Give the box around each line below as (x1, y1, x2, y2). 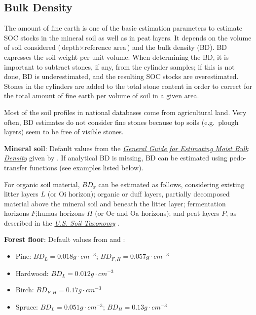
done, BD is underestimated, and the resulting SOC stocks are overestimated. (4, 71, 239, 81)
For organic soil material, (4, 179, 80, 189)
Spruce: (15, 301, 38, 312)
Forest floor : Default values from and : (4, 234, 125, 244)
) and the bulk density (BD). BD (127, 42, 227, 52)
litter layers (4, 189, 38, 199)
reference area (84, 44, 126, 52)
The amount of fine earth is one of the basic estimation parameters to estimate (4, 23, 243, 33)
